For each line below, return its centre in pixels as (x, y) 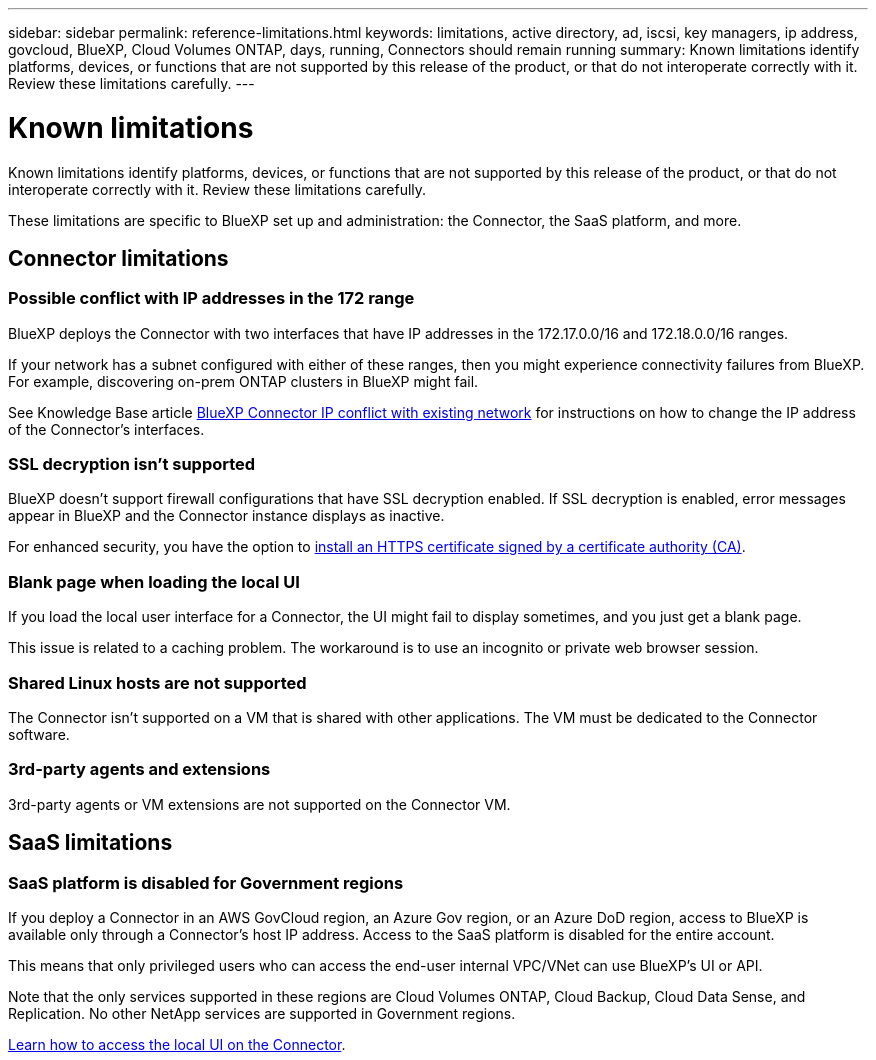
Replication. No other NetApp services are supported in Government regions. (262, 1013)
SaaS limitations (90, 843)
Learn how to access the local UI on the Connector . (177, 1044)
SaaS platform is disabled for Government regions (206, 882)
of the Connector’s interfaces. (106, 429)
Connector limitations (118, 258)
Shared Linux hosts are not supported (157, 682)
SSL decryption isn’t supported (132, 464)
